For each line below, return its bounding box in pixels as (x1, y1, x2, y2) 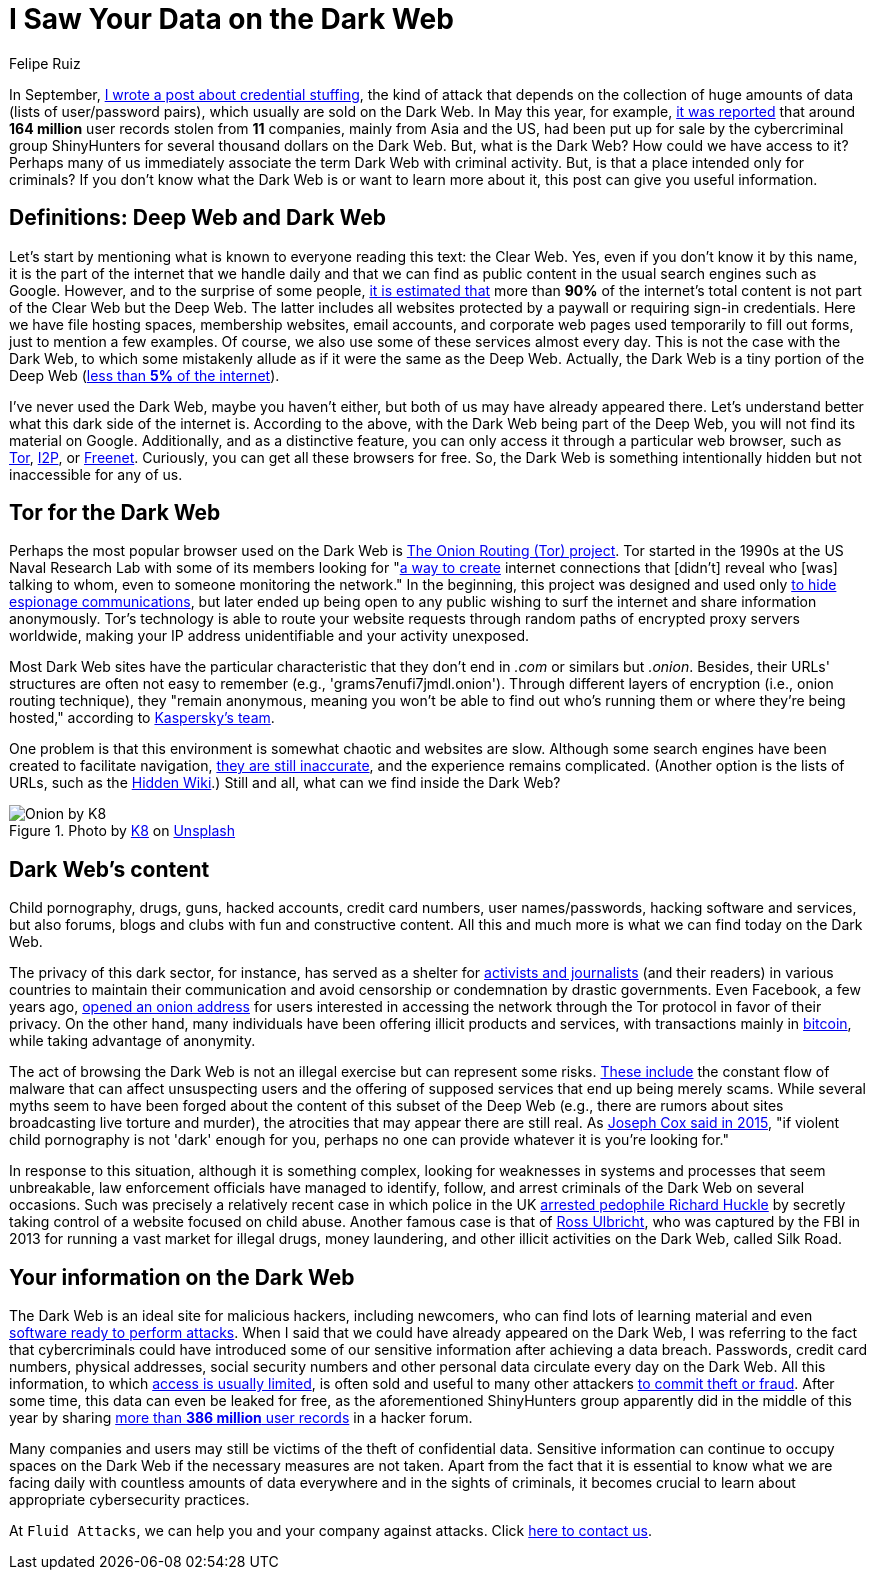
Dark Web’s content (9, 856, 210, 882)
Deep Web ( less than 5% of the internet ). (9, 366, 280, 384)
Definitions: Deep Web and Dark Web (9, 205, 386, 231)
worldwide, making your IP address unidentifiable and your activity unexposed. (9, 627, 530, 645)
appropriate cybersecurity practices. (9, 1491, 250, 1509)
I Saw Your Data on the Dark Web (9, 2, 454, 36)
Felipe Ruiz (9, 54, 81, 72)
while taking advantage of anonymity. (9, 1032, 256, 1050)
